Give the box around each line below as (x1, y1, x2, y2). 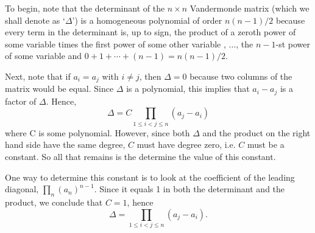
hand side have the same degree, (5, 138, 126, 151)
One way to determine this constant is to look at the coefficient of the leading (5, 170, 295, 183)
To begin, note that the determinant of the (5, 2, 165, 14)
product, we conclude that (5, 195, 103, 208)
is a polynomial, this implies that (126, 82, 250, 95)
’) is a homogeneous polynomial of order (72, 13, 222, 26)
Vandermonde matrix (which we (189, 2, 310, 14)
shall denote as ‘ (5, 13, 65, 26)
